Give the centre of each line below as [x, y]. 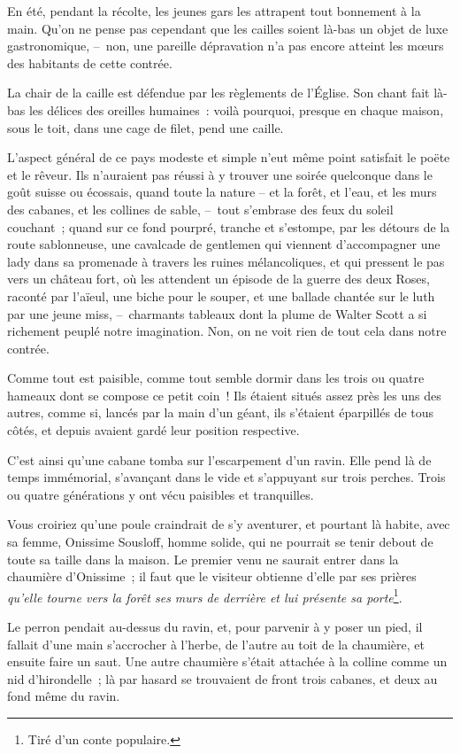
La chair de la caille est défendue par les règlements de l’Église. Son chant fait [218, 93]
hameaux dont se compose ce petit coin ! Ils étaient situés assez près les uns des [224, 395]
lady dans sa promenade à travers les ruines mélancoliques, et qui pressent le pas [226, 261]
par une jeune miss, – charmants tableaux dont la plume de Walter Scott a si [217, 313]
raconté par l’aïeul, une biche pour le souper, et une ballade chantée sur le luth [221, 295]
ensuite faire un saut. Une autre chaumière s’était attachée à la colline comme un [227, 661]
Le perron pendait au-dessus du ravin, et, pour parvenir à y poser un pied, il [215, 627]
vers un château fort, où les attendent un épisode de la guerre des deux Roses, [218, 279]
